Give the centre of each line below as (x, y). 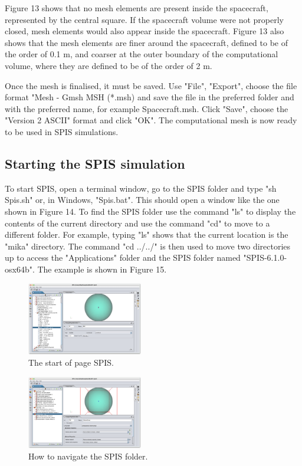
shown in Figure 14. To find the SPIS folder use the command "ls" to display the (150, 211)
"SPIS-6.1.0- (265, 257)
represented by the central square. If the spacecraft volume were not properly (145, 19)
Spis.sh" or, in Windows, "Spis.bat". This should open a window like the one (142, 200)
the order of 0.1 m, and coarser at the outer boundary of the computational (142, 54)
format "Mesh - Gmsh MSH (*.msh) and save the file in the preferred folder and (150, 97)
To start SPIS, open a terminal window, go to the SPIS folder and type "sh (141, 188)
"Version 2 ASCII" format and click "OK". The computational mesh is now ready (151, 120)
